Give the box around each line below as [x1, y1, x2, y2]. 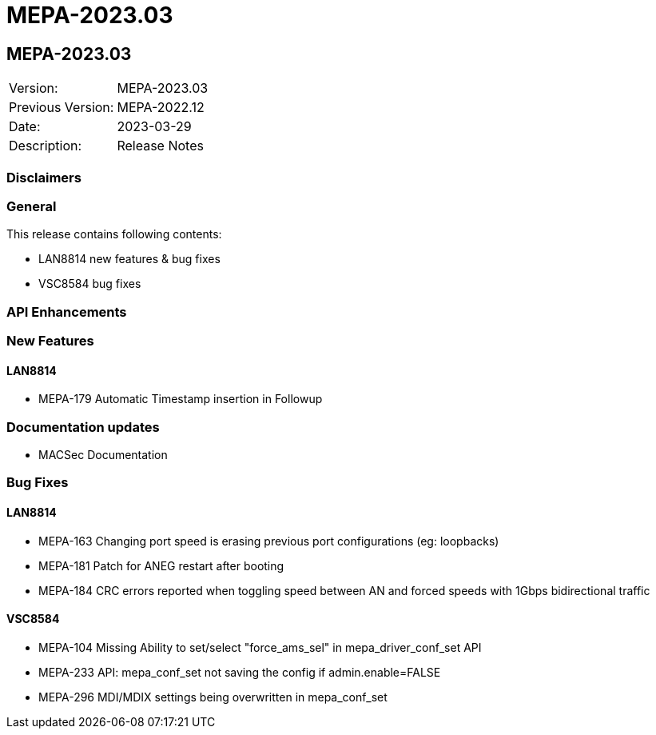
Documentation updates [6, 418, 160, 435]
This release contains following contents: [6, 227, 222, 242]
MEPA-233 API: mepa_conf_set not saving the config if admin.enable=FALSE [38, 665, 441, 679]
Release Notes [117, 138, 204, 154]
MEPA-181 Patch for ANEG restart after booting [38, 558, 284, 573]
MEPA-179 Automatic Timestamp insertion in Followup [38, 392, 323, 406]
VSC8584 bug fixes [38, 277, 141, 291]
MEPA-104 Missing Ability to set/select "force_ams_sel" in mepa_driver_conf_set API [38, 640, 482, 654]
